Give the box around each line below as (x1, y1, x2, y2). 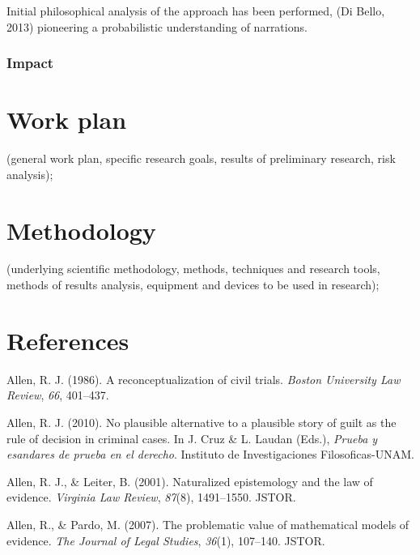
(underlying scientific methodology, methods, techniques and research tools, (6, 260, 380, 277)
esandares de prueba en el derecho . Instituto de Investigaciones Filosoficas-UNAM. (6, 446, 414, 463)
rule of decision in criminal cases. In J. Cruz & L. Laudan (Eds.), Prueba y (6, 429, 378, 446)
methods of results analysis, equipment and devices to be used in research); (6, 276, 380, 293)
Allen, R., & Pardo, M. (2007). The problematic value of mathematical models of (6, 515, 409, 532)
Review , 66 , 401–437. (6, 386, 109, 403)
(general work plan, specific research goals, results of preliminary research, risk (6, 150, 396, 167)
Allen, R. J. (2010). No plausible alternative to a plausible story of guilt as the (6, 413, 397, 430)
